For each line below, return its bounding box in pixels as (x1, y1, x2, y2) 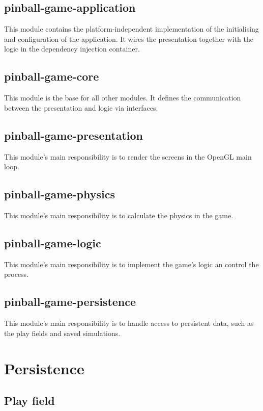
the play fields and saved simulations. (4, 327, 121, 338)
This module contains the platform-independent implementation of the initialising (4, 23, 259, 34)
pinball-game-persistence (4, 294, 136, 310)
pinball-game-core (4, 68, 99, 84)
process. (4, 269, 29, 279)
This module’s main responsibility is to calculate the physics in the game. (4, 210, 233, 220)
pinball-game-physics (4, 186, 115, 202)
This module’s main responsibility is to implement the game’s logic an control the (4, 259, 259, 269)
